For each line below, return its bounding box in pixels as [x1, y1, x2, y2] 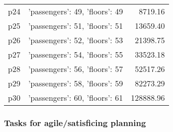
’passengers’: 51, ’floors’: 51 [28, 20, 123, 31]
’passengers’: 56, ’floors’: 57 [28, 63, 123, 74]
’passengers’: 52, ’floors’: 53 [28, 34, 123, 46]
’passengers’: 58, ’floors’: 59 [28, 77, 123, 89]
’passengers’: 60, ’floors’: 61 [28, 92, 123, 103]
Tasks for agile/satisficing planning [4, 116, 146, 129]
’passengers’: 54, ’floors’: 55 [28, 49, 123, 60]
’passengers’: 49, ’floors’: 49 [28, 5, 123, 17]
